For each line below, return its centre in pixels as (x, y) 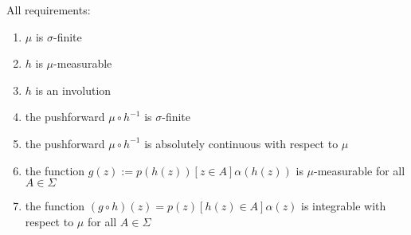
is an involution (73, 90)
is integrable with (344, 206)
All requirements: (49, 10)
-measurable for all (360, 170)
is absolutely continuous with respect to (241, 143)
